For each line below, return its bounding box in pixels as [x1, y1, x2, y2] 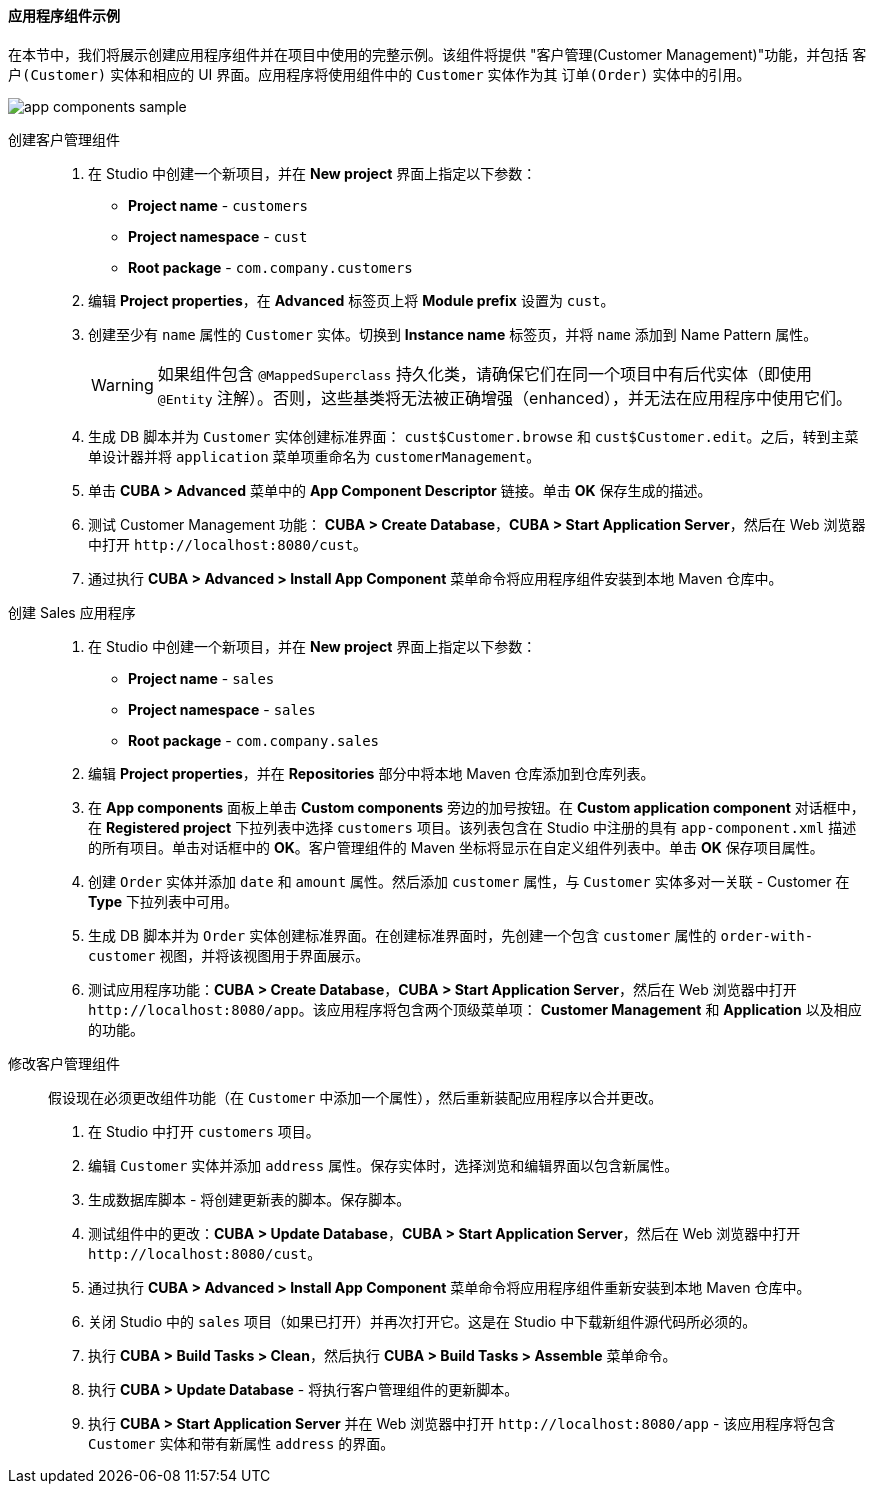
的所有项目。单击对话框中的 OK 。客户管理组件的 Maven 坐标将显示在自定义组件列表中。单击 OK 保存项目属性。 [88, 838, 824, 856]
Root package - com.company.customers [128, 258, 413, 276]
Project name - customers [128, 196, 308, 214]
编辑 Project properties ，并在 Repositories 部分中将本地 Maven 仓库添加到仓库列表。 [88, 764, 655, 782]
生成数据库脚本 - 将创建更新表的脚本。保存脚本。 [88, 1190, 411, 1208]
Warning [91, 374, 154, 395]
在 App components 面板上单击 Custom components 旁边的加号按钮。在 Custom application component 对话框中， [88, 798, 865, 816]
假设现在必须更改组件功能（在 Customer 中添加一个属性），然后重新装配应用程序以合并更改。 [48, 1088, 663, 1106]
